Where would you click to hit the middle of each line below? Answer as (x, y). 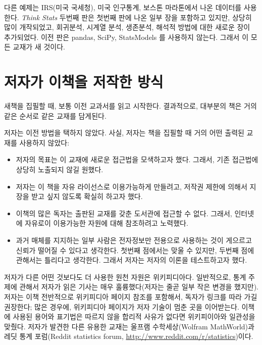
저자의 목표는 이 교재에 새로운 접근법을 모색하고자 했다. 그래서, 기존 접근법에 (137, 159)
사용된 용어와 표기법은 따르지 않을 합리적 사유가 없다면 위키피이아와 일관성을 (134, 316)
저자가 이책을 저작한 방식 (84, 82)
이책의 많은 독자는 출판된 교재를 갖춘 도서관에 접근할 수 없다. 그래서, (124, 213)
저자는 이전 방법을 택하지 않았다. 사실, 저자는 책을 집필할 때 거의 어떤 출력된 (124, 133)
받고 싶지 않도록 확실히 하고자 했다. (87, 196)
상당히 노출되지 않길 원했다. (60, 169)
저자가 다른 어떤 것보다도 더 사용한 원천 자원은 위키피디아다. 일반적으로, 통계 (125, 277)
